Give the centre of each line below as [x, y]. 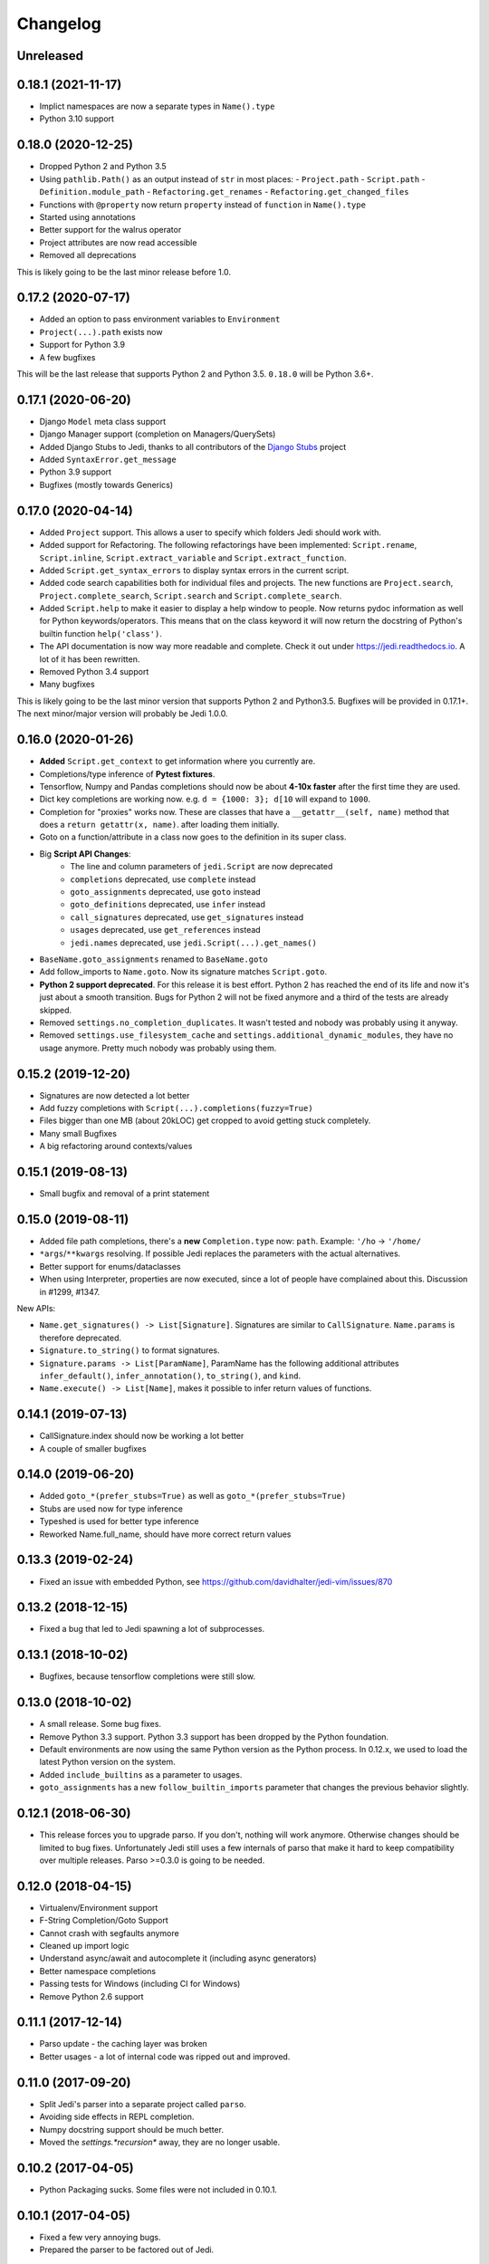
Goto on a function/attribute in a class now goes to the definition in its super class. [193, 837]
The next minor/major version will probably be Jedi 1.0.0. [122, 714]
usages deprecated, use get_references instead [166, 930]
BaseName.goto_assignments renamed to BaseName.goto [154, 959]
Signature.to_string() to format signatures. [130, 1350]
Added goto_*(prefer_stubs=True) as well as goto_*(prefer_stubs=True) [193, 1496]
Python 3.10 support [77, 119]
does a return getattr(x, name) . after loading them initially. [159, 825]
